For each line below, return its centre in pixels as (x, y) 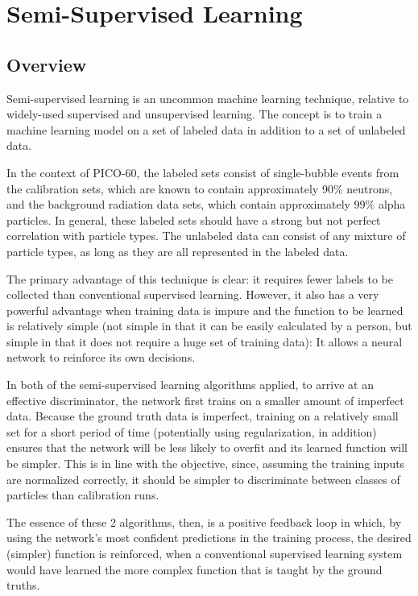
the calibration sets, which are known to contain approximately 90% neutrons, (200, 188)
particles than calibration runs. (83, 495)
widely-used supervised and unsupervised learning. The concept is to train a (195, 114)
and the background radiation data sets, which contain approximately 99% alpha (206, 204)
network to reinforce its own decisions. (101, 357)
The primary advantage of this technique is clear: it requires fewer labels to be (200, 278)
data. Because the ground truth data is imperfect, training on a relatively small (203, 416)
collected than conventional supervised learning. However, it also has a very (193, 294)
